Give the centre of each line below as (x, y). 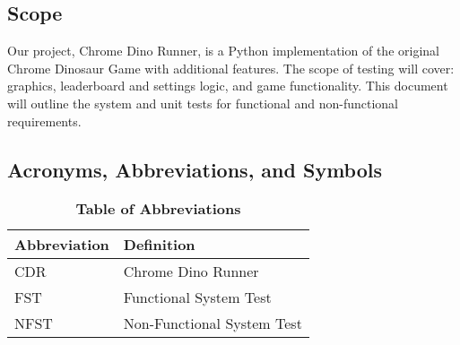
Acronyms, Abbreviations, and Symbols (195, 169)
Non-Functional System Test (213, 323)
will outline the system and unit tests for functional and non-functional (203, 103)
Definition (159, 245)
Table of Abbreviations (158, 209)
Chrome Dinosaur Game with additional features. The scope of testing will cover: (231, 68)
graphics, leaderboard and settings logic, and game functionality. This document (228, 86)
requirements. (44, 121)
